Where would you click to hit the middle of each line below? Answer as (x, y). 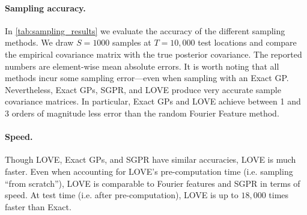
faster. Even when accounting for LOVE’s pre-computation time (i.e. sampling (149, 171)
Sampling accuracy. (45, 8)
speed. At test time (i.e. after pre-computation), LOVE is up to (122, 195)
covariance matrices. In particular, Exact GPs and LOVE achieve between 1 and (153, 101)
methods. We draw (39, 42)
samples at (132, 42)
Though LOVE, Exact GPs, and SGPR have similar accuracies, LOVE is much (150, 159)
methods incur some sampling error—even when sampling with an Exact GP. (147, 78)
